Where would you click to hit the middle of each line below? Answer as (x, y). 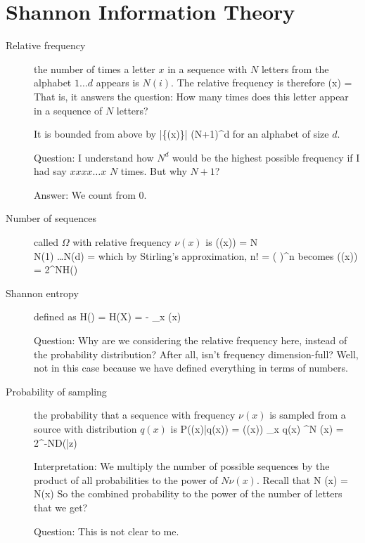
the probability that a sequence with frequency (135, 415)
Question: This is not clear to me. (107, 531)
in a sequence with (207, 68)
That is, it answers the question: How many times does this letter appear (191, 96)
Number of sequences (51, 218)
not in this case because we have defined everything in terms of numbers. (191, 368)
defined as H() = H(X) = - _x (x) (108, 316)
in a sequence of (68, 110)
